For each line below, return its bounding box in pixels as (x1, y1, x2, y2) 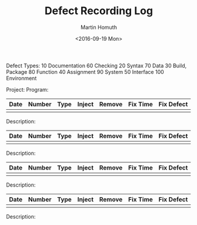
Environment (6, 74, 37, 81)
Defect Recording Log (44, 4, 153, 18)
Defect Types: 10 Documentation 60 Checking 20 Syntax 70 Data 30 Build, (6, 62, 187, 69)
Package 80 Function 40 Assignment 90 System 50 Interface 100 (6, 68, 165, 75)
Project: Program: (6, 86, 49, 93)
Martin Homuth (80, 24, 118, 31)
